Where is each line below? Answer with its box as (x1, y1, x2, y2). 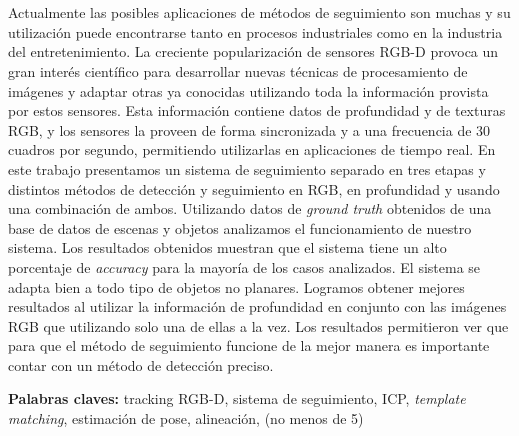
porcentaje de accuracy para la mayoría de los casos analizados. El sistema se (8, 256, 481, 277)
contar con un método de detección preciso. (8, 354, 274, 375)
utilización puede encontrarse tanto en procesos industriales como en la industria (8, 21, 503, 42)
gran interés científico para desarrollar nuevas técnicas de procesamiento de (8, 60, 468, 81)
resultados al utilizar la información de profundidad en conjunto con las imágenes (8, 296, 507, 317)
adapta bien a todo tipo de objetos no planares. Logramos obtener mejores (8, 276, 465, 297)
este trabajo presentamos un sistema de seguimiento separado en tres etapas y (8, 158, 486, 179)
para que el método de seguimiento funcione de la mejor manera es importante (8, 335, 490, 356)
